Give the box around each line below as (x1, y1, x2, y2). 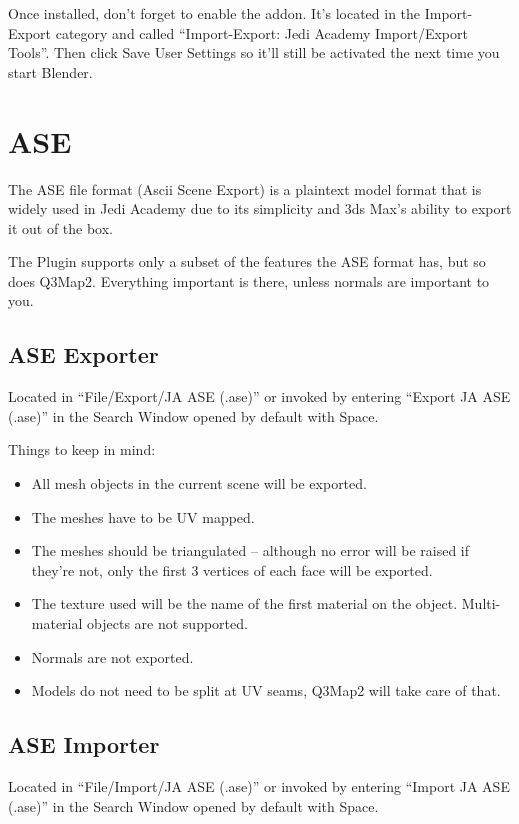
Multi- (461, 593, 501, 614)
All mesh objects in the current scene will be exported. (31, 473, 367, 494)
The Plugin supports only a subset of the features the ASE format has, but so (8, 251, 486, 272)
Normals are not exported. (31, 646, 194, 667)
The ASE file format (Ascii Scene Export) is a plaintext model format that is (8, 178, 482, 199)
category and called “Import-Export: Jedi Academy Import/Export (55, 22, 468, 43)
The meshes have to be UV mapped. (31, 506, 255, 527)
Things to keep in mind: (8, 439, 156, 460)
